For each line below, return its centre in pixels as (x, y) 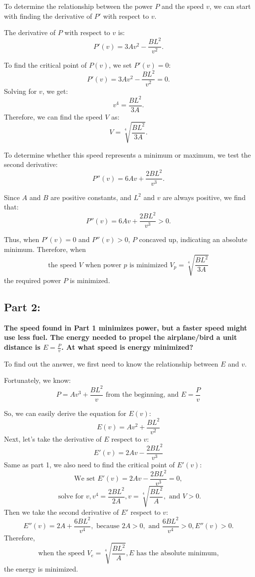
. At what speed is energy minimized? (127, 347)
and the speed (183, 6)
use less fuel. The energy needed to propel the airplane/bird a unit (121, 337)
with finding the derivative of (48, 16)
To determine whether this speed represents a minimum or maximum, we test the (127, 154)
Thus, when (22, 239)
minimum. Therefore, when (45, 249)
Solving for (21, 91)
